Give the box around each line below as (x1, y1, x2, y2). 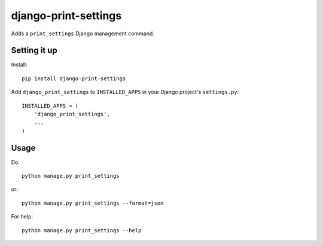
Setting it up (11, 45, 58, 56)
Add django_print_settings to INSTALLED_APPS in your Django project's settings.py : (11, 89, 239, 96)
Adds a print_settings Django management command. (11, 30, 155, 37)
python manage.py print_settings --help (22, 227, 142, 233)
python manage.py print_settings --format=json (22, 199, 164, 206)
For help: (11, 213, 33, 220)
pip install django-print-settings (22, 75, 126, 82)
